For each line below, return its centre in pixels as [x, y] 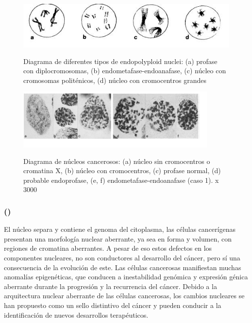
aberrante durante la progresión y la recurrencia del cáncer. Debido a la [110, 286]
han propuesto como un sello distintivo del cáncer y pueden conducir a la [113, 305]
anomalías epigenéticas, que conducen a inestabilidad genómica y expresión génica [126, 277]
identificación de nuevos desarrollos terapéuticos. [76, 315]
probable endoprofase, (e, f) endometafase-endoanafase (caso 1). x [121, 180]
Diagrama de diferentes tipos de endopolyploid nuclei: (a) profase [120, 61]
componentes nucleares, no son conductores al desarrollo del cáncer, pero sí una [122, 258]
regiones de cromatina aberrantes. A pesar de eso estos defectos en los [108, 248]
